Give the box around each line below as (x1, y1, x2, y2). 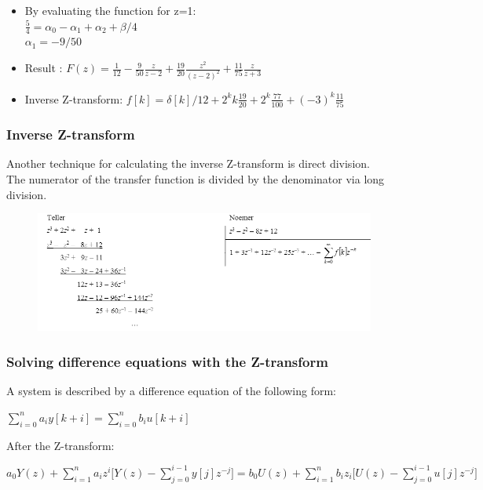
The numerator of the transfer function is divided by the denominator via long (6, 171, 385, 187)
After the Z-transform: (6, 437, 115, 453)
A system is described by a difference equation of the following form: (6, 383, 337, 399)
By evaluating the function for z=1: (24, 2, 196, 18)
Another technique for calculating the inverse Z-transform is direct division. (6, 155, 370, 172)
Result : (24, 60, 63, 76)
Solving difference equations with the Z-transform (6, 351, 328, 371)
